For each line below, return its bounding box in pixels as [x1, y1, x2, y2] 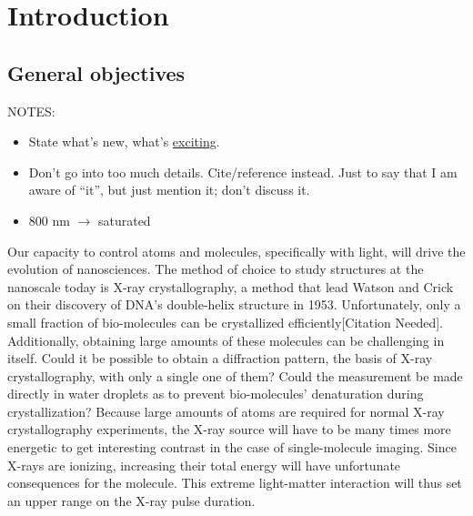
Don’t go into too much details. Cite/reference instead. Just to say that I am [28, 162, 458, 181]
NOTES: [7, 101, 55, 120]
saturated [97, 210, 151, 229]
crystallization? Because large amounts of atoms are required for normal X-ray [7, 401, 445, 420]
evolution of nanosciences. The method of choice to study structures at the [7, 259, 424, 278]
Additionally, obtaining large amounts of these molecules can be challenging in [7, 330, 445, 349]
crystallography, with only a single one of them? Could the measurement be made [7, 366, 463, 385]
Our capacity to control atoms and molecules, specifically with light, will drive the [7, 241, 466, 260]
